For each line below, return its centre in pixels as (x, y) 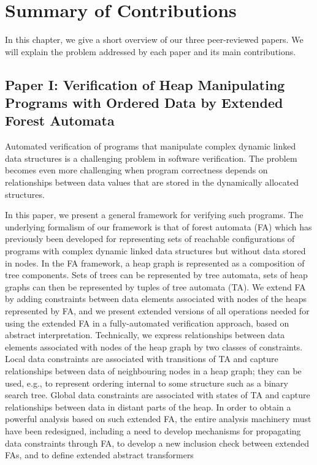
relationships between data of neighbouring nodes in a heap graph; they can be (153, 370)
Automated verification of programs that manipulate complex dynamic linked (151, 146)
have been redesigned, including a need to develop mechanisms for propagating (153, 430)
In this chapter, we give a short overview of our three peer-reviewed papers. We (154, 40)
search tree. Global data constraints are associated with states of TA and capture (158, 395)
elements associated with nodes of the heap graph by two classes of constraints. (154, 346)
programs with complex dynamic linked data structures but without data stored (155, 251)
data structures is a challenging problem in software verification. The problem (151, 158)
